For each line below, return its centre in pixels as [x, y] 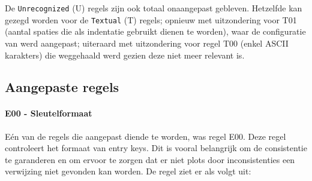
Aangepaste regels [62, 87]
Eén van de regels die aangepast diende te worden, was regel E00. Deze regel [145, 136]
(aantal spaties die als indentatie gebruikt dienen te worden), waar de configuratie [155, 31]
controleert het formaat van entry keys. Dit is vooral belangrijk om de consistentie [156, 148]
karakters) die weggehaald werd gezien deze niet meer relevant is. [125, 55]
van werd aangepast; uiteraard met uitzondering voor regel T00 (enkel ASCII [147, 43]
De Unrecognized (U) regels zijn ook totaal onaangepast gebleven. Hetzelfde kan [154, 8]
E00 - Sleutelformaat [49, 113]
